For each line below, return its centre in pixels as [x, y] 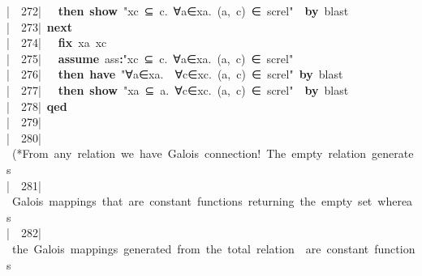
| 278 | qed [37, 106]
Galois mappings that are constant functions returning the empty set [192, 201]
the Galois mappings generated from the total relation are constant [191, 248]
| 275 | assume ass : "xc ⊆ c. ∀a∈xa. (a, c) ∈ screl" [150, 58]
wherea [395, 201]
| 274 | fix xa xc [57, 42]
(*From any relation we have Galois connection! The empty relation [189, 153]
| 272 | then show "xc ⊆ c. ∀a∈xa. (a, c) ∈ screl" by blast [178, 11]
